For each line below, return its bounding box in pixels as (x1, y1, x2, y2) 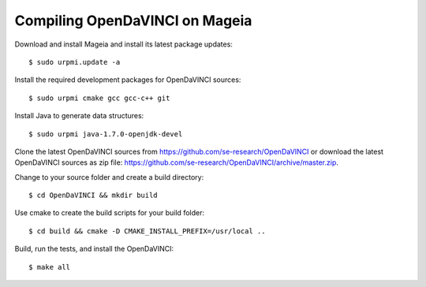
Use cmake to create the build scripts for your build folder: (14, 208, 205, 218)
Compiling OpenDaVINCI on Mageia (14, 12, 252, 29)
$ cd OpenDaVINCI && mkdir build (28, 191, 158, 200)
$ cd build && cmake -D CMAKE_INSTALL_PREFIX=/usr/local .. (28, 226, 266, 236)
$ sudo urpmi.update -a (28, 58, 121, 66)
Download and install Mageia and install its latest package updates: (14, 39, 233, 49)
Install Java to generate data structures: (14, 111, 144, 121)
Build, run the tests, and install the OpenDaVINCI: (14, 244, 174, 254)
